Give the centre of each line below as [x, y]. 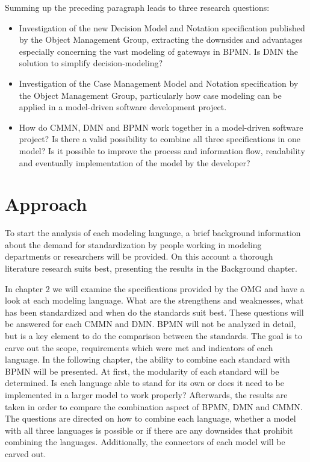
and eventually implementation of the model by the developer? [135, 162]
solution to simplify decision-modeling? [91, 63]
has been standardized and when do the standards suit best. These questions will [154, 312]
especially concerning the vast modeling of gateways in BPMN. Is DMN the [159, 51]
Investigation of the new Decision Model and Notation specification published [162, 27]
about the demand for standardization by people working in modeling [133, 244]
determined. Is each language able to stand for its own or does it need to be [144, 383]
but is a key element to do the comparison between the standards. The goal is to [153, 336]
